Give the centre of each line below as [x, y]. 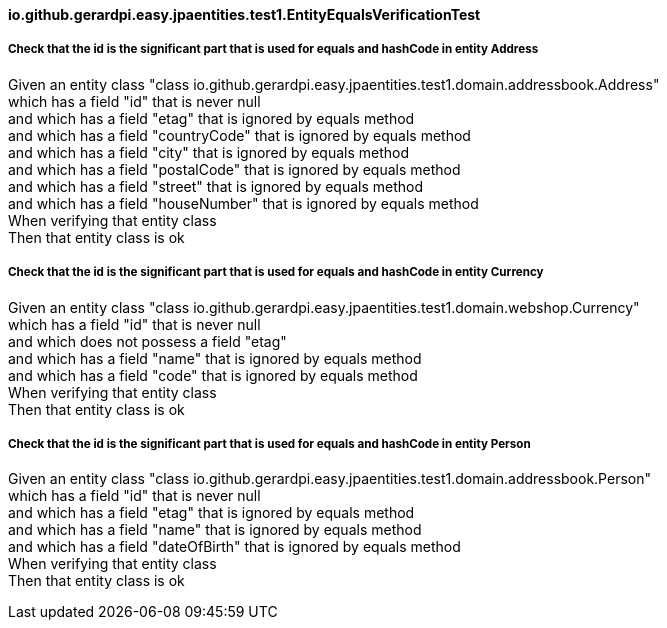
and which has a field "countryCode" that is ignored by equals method [239, 135]
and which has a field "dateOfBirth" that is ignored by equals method [234, 547]
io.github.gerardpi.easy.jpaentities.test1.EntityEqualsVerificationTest [244, 14]
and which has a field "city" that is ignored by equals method [209, 152]
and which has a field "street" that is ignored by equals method [216, 186]
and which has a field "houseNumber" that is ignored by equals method [243, 203]
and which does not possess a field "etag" [147, 341]
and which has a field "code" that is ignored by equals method [213, 375]
